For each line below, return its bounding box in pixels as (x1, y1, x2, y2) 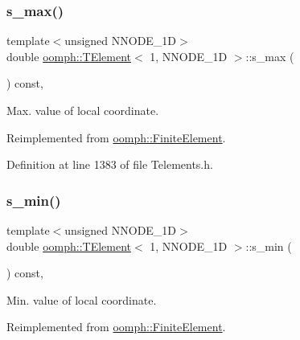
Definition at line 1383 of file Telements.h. (6, 156, 213, 173)
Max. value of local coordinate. (6, 102, 159, 118)
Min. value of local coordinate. (6, 291, 157, 308)
